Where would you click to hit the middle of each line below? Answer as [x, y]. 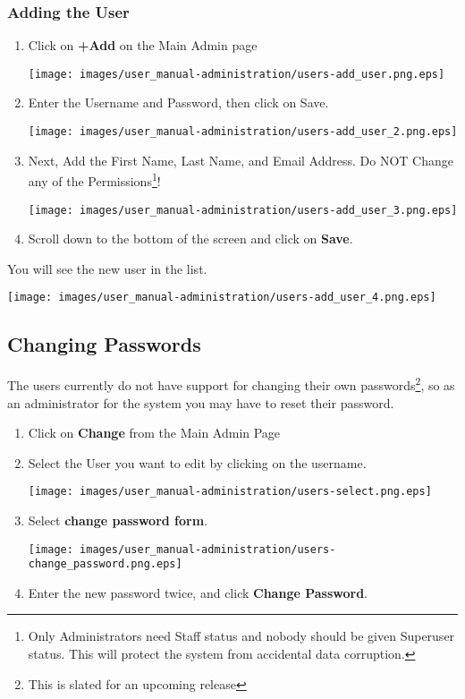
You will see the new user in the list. [107, 268]
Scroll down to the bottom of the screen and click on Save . [190, 239]
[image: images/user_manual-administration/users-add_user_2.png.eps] [243, 132]
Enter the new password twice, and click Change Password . [198, 592]
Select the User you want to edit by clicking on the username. [197, 462]
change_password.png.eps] [105, 564]
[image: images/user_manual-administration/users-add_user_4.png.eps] [222, 298]
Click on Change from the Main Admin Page [154, 433]
